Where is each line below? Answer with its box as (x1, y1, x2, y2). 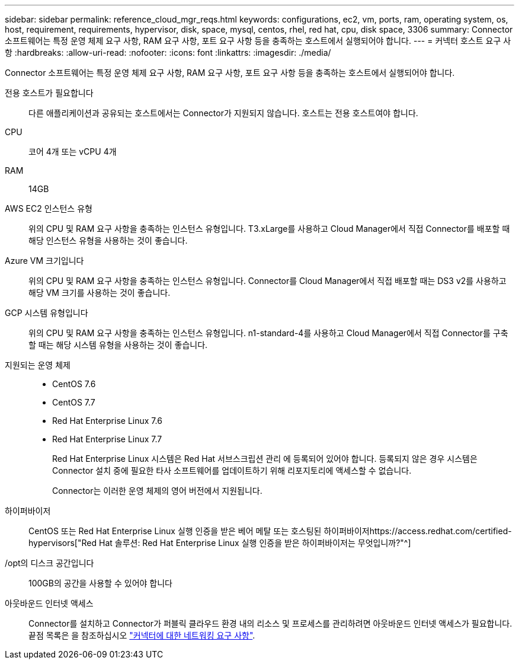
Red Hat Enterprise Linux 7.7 (52, 434, 162, 444)
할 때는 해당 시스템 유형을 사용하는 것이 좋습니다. (28, 340, 208, 350)
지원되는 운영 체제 (5, 360, 71, 370)
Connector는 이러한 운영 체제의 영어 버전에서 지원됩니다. (52, 486, 262, 496)
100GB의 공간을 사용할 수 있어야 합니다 (28, 578, 172, 588)
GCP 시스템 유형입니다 (5, 308, 88, 318)
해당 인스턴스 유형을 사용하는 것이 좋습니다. (28, 235, 188, 245)
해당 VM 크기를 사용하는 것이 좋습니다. (28, 288, 171, 298)
